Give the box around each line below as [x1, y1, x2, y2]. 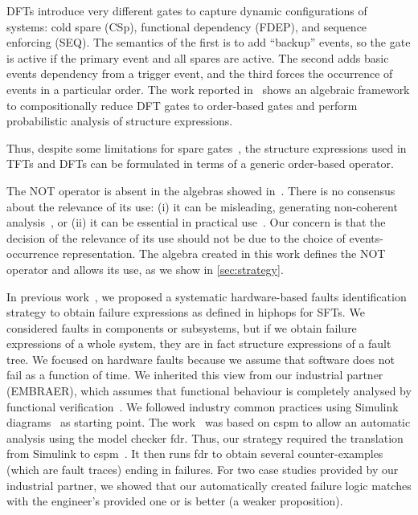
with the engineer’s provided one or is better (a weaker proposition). [6, 493, 343, 509]
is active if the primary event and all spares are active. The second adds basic [6, 49, 389, 66]
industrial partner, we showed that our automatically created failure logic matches [6, 476, 412, 493]
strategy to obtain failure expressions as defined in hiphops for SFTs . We [6, 304, 365, 321]
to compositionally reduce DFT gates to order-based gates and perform [6, 96, 358, 113]
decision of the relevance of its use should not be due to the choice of [6, 229, 346, 246]
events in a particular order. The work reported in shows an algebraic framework [6, 80, 410, 97]
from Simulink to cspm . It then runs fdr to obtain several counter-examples [6, 445, 383, 462]
